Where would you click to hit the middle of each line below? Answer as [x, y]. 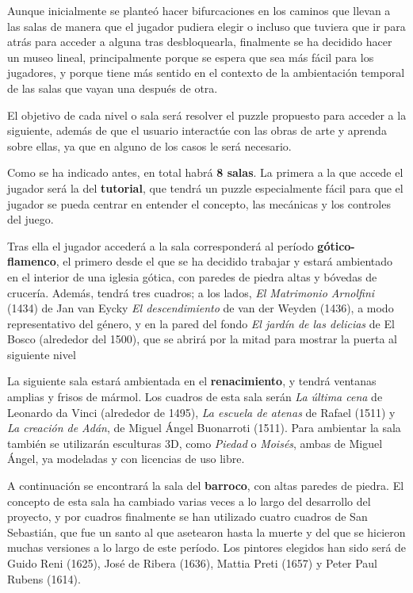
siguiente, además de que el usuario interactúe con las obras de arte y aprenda [197, 130]
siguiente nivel [42, 354]
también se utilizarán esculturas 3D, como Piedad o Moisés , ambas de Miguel [195, 443]
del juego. [31, 219]
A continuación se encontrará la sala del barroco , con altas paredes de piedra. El [206, 486]
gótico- [336, 245]
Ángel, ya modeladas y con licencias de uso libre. [126, 459]
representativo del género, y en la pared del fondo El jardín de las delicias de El [201, 323]
